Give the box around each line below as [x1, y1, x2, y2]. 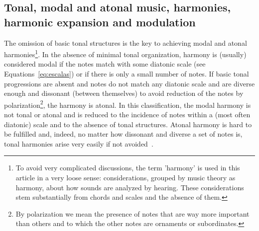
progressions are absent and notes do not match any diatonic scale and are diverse [4, 78, 255, 88]
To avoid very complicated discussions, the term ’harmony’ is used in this [15, 162, 240, 173]
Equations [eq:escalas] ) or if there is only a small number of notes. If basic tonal [4, 69, 249, 79]
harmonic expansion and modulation [4, 14, 196, 29]
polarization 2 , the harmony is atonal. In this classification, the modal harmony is [4, 98, 251, 110]
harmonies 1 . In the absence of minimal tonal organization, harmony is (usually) [4, 48, 247, 59]
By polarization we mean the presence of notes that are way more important [15, 208, 250, 219]
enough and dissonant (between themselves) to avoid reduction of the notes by [4, 88, 244, 98]
